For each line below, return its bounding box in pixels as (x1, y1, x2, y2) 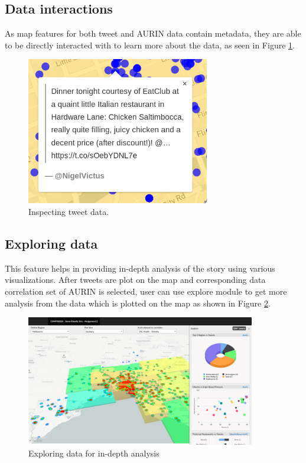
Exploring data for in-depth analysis (28, 446, 159, 459)
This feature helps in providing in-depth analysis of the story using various (5, 262, 275, 274)
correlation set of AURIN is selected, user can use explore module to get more (5, 285, 287, 297)
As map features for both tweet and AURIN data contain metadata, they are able (5, 27, 301, 40)
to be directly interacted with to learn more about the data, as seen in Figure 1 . (5, 38, 295, 51)
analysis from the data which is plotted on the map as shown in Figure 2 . (5, 296, 271, 309)
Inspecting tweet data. (28, 205, 109, 217)
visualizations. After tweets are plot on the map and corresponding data (5, 273, 266, 286)
